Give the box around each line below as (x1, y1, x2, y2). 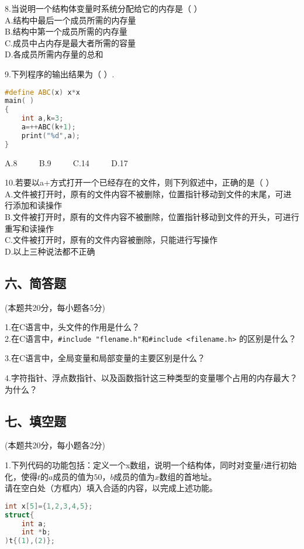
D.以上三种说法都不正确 (5, 245, 95, 257)
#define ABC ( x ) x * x (5, 88, 80, 97)
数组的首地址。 (159, 470, 217, 482)
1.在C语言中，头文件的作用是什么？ (5, 321, 140, 333)
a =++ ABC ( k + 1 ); (21, 123, 76, 132)
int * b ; (21, 528, 51, 537)
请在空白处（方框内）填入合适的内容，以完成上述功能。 (5, 482, 217, 494)
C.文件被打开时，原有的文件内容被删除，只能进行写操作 (5, 234, 217, 246)
